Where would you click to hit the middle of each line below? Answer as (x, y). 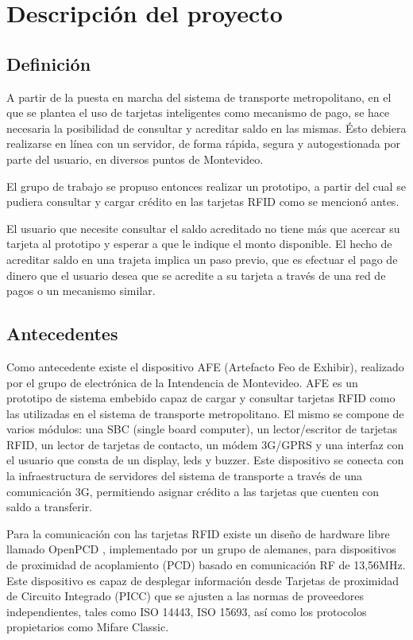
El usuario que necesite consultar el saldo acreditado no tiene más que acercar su (203, 228)
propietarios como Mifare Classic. (88, 627)
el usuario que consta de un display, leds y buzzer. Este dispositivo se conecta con (205, 460)
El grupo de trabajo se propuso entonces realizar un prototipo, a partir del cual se (206, 186)
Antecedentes (62, 334)
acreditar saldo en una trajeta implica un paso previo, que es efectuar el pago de (202, 259)
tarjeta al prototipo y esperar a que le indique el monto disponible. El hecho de (199, 244)
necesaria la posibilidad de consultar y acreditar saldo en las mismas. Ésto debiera (206, 128)
